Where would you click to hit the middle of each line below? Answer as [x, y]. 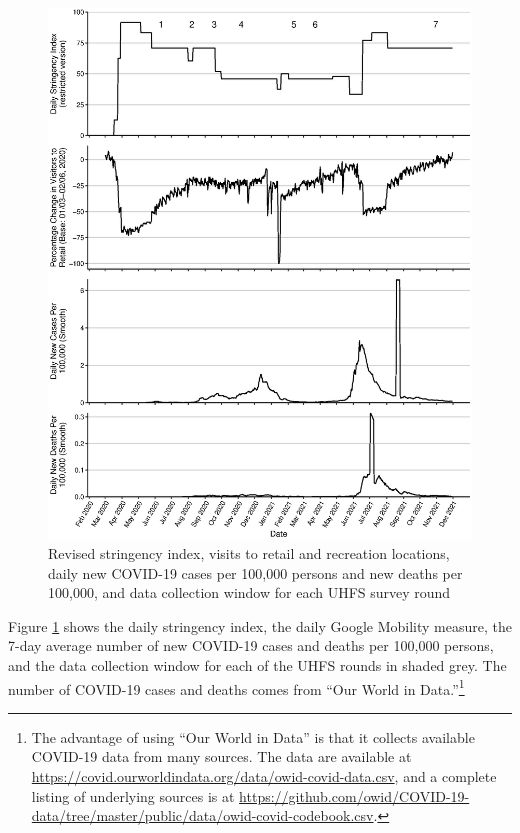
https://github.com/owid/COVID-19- [354, 795]
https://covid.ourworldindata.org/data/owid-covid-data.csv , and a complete [264, 776]
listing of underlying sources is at [133, 795]
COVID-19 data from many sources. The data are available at [221, 756]
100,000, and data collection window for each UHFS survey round [249, 592]
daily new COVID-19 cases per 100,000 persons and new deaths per [255, 572]
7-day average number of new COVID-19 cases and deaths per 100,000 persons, [251, 645]
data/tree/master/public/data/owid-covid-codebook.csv [202, 815]
